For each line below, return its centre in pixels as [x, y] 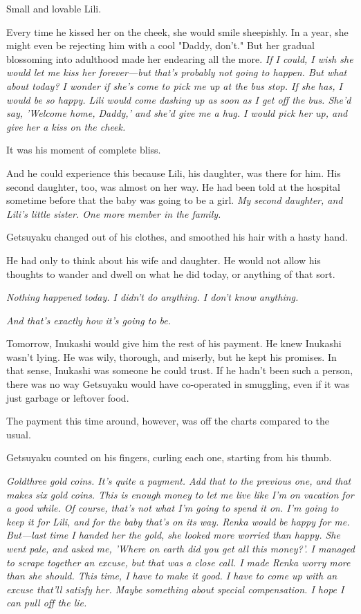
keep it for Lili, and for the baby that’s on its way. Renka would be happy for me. [178, 521]
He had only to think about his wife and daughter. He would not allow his [164, 260]
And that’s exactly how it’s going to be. [89, 320]
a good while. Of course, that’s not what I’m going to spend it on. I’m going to [173, 508]
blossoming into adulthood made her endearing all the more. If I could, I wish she [180, 58]
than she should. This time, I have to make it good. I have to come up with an [172, 576]
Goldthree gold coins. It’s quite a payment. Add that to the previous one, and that [179, 481]
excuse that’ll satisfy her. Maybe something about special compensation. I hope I [175, 589]
